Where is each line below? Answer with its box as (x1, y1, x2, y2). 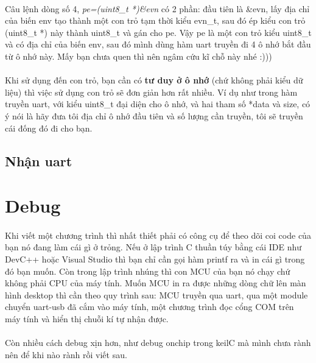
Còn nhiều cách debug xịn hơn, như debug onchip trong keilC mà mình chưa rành (5, 336, 311, 349)
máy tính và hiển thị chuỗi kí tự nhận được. (5, 312, 169, 325)
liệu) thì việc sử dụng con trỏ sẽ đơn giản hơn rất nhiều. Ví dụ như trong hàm (5, 85, 298, 98)
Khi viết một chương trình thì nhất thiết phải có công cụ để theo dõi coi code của (5, 228, 311, 241)
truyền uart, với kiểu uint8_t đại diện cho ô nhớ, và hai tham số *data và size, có (5, 97, 311, 110)
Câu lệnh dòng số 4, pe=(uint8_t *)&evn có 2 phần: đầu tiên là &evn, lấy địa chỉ (5, 2, 310, 15)
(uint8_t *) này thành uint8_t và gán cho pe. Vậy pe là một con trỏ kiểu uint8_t (5, 26, 312, 38)
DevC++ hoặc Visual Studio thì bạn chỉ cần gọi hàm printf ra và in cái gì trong (5, 253, 305, 266)
